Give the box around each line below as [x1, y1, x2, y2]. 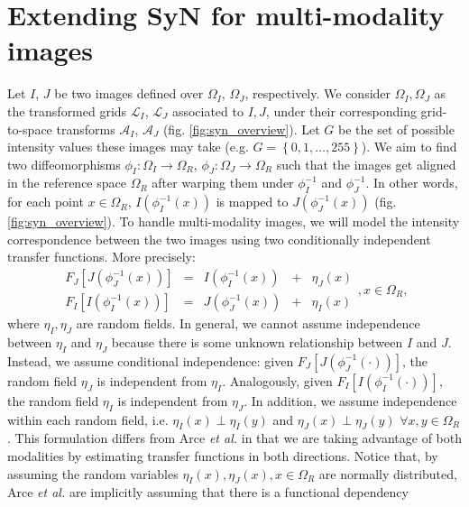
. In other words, [365, 173, 458, 192]
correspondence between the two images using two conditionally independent [7, 229, 431, 248]
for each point [7, 192, 84, 211]
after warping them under [152, 173, 294, 192]
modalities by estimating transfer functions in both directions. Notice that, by [7, 446, 438, 465]
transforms [56, 119, 115, 138]
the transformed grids [7, 101, 127, 120]
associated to [171, 101, 244, 120]
